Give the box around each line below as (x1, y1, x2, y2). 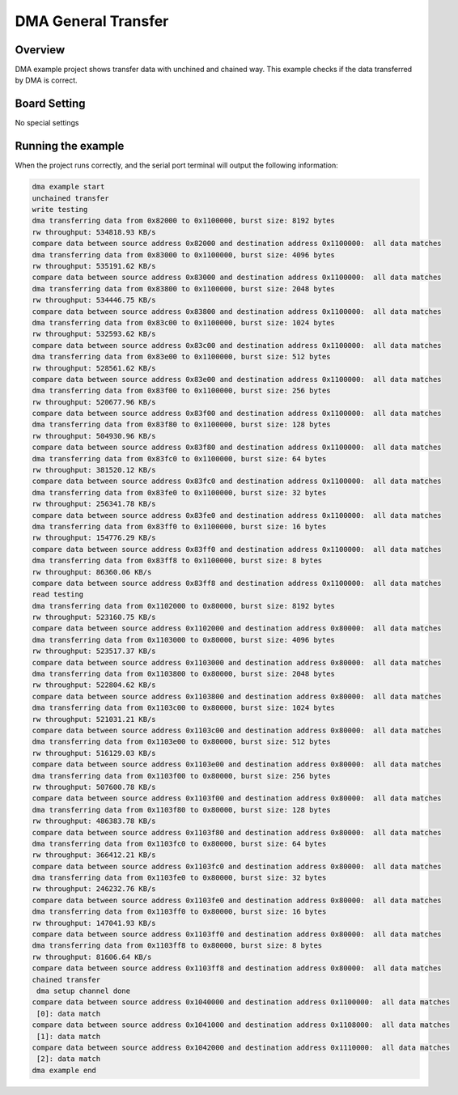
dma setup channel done (36, 986, 131, 995)
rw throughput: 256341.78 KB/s (32, 499, 157, 509)
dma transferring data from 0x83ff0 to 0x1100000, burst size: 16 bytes (32, 522, 327, 531)
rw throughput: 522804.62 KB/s (32, 681, 157, 690)
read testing (32, 590, 84, 599)
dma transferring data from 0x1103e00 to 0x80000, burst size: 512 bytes (32, 737, 331, 746)
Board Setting (15, 97, 86, 111)
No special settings (15, 118, 79, 128)
